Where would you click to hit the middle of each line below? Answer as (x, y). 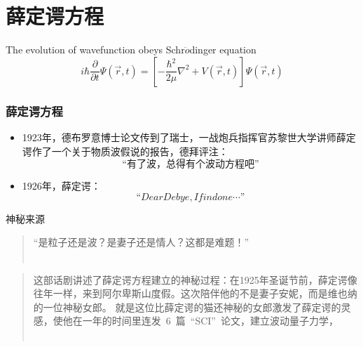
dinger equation (223, 50)
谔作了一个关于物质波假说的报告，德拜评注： (125, 151)
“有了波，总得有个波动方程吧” (191, 165)
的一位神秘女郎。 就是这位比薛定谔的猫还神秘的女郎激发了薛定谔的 (187, 307)
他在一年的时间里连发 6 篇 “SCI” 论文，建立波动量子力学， (200, 321)
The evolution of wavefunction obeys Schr (95, 50)
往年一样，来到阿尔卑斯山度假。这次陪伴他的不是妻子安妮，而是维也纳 (195, 293)
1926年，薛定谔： (61, 186)
